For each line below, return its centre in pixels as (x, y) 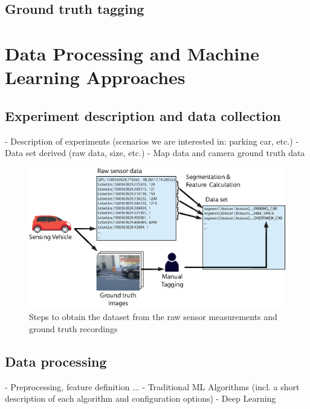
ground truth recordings (73, 329)
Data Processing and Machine (132, 53)
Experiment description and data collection (143, 115)
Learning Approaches (95, 77)
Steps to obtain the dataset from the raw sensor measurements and (153, 317)
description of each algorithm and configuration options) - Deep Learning (140, 398)
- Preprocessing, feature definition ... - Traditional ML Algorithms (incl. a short (152, 386)
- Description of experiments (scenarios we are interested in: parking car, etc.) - (152, 141)
